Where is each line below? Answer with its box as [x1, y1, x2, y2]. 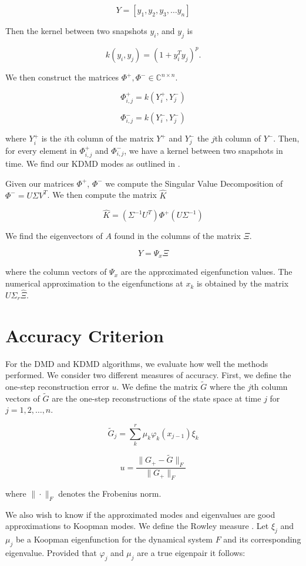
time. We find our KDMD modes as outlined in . [5, 157, 180, 170]
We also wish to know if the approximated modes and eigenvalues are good [5, 508, 275, 520]
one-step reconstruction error [5, 380, 109, 392]
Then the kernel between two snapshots [5, 25, 147, 36]
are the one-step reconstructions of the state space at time [52, 392, 261, 404]
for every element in [5, 144, 77, 156]
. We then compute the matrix [47, 188, 157, 201]
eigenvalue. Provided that [5, 546, 97, 558]
